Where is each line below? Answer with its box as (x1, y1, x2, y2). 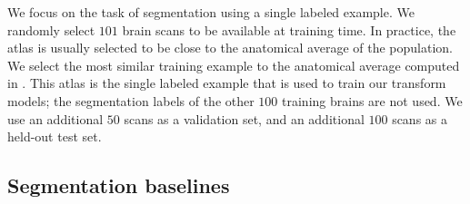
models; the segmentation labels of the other (7, 91, 255, 110)
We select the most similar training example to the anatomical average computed (7, 55, 460, 74)
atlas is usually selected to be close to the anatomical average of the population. (7, 38, 453, 57)
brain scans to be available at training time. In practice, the (122, 20, 456, 39)
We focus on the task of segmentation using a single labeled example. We (7, 3, 415, 21)
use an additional (7, 109, 104, 128)
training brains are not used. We (282, 91, 463, 110)
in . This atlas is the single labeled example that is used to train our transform (7, 73, 446, 92)
